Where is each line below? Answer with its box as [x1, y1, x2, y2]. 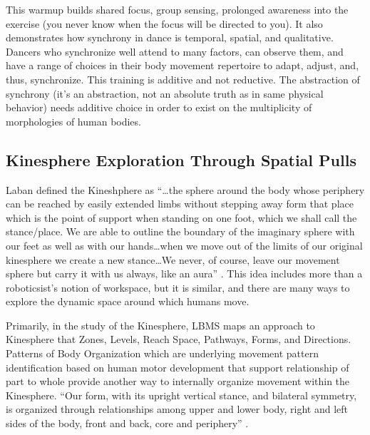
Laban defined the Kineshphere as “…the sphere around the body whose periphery [6, 182, 365, 197]
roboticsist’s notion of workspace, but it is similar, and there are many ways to [6, 280, 350, 295]
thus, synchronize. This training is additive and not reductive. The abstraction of [6, 71, 360, 86]
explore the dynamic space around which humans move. [6, 294, 250, 309]
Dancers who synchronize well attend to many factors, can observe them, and [6, 43, 344, 58]
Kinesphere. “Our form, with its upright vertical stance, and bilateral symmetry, [6, 387, 357, 402]
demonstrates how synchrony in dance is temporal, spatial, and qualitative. [6, 30, 334, 45]
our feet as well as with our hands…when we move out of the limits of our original [6, 237, 363, 252]
